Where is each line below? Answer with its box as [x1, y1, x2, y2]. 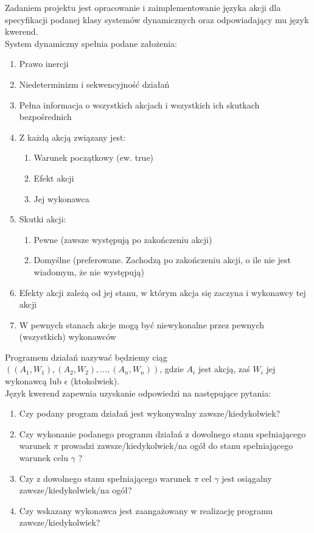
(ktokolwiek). [70, 375, 120, 387]
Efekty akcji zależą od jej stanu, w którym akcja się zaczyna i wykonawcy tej [19, 286, 306, 298]
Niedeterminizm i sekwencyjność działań [19, 77, 170, 90]
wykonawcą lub [5, 375, 61, 387]
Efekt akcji [33, 171, 74, 184]
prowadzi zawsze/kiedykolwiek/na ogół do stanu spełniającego [61, 439, 293, 452]
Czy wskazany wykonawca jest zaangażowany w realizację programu [19, 504, 273, 517]
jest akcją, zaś [198, 362, 250, 375]
